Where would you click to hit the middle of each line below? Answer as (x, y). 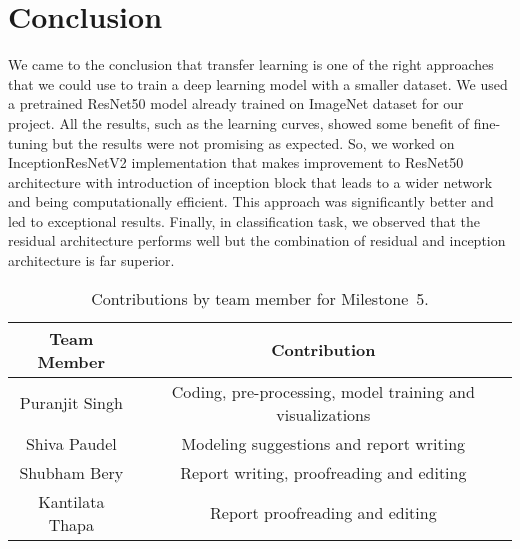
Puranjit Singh (71, 403)
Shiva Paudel (71, 443)
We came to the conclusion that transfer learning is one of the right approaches (251, 64)
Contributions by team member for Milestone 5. (260, 298)
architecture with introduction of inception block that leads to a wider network (250, 181)
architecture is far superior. (91, 260)
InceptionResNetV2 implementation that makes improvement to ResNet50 (236, 162)
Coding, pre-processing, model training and (323, 391)
